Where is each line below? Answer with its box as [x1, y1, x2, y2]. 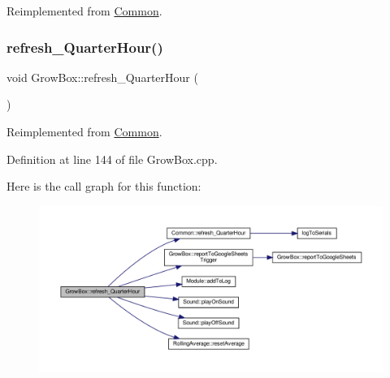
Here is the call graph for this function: [6, 178, 201, 195]
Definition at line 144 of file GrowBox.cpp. [6, 150, 218, 167]
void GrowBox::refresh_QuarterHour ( [6, 68, 198, 85]
